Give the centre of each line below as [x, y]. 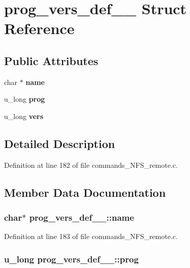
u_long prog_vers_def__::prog [71, 259]
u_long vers [24, 116]
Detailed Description [60, 143]
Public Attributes [51, 60]
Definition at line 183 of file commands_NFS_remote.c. [91, 236]
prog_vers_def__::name [82, 217]
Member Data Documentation [85, 192]
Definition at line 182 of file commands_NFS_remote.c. [91, 165]
